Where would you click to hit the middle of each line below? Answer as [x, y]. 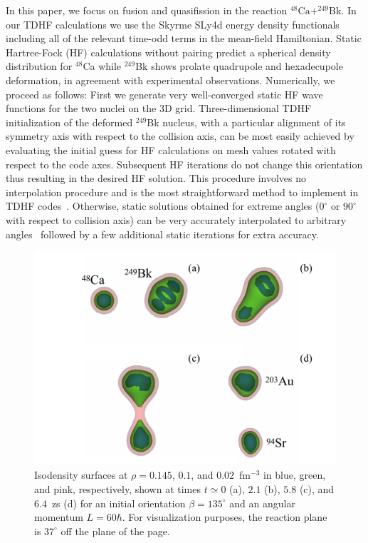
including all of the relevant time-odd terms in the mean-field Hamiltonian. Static [184, 38]
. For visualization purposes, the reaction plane [225, 517]
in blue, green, [294, 475]
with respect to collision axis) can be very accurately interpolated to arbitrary [176, 219]
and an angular [262, 503]
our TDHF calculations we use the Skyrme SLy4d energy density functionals [173, 24]
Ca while [102, 66]
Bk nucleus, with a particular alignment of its [246, 122]
